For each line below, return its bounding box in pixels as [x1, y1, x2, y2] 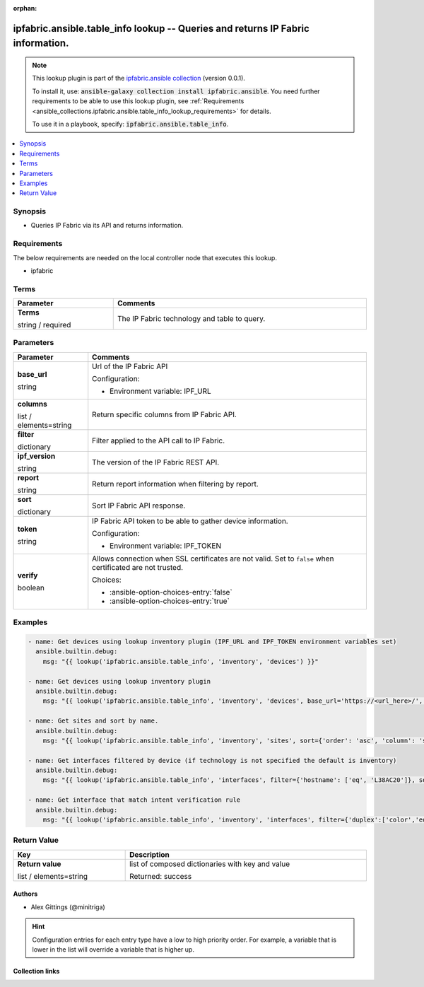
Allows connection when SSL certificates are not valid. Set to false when [92, 554, 334, 563]
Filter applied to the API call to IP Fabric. [92, 436, 225, 445]
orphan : [13, 4, 37, 12]
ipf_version [17, 451, 56, 461]
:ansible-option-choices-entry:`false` [110, 587, 232, 597]
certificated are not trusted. [92, 562, 184, 572]
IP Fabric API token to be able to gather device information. [92, 516, 289, 526]
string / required [17, 320, 71, 330]
